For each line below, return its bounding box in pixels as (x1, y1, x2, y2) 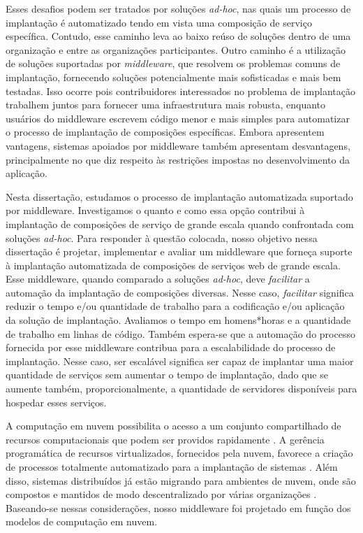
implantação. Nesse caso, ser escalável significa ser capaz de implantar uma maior (6, 353, 354, 368)
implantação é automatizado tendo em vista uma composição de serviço (6, 15, 312, 29)
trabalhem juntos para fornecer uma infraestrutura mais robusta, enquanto (6, 97, 326, 112)
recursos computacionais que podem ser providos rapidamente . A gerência (6, 432, 325, 446)
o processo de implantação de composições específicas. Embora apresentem (6, 125, 325, 139)
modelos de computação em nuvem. (6, 514, 158, 529)
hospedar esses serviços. (6, 395, 107, 409)
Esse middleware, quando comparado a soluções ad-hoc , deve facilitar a (6, 271, 310, 286)
